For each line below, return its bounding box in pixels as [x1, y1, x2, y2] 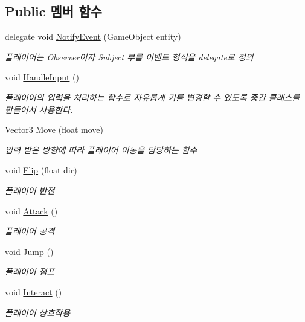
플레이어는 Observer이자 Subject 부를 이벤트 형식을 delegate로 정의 [5, 50, 254, 63]
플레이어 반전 [5, 184, 55, 196]
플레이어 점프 [5, 265, 55, 278]
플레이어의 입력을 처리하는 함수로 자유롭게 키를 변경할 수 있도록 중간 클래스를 [5, 91, 300, 103]
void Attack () [5, 204, 58, 217]
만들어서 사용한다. [5, 103, 73, 115]
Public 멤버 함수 [5, 2, 102, 21]
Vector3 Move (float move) [5, 123, 103, 136]
